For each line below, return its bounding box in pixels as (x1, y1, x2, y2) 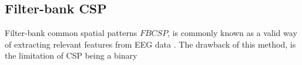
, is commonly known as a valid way (167, 27, 297, 39)
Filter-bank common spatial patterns (5, 27, 137, 39)
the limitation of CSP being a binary (5, 49, 137, 62)
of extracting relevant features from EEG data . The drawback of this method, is (5, 38, 296, 50)
